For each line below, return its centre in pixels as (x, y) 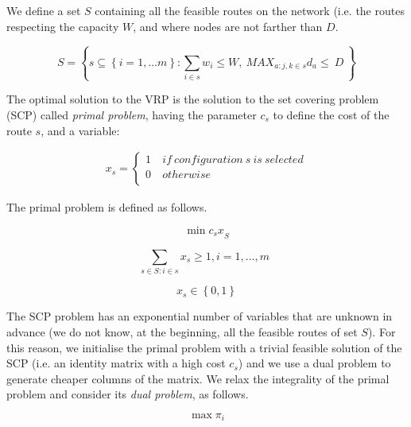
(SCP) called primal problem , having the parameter (132, 114)
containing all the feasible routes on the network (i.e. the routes (250, 10)
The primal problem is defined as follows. (107, 207)
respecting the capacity (63, 26)
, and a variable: (80, 130)
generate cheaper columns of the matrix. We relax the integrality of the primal (198, 378)
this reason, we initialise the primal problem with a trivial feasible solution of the (204, 347)
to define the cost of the (331, 114)
